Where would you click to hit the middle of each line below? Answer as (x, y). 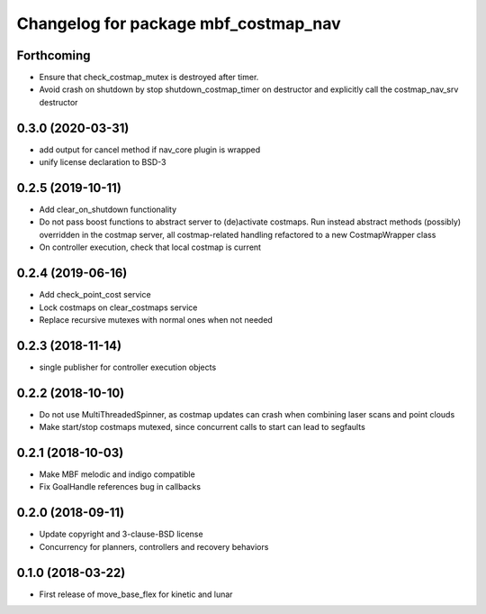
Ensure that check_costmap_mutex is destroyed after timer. (149, 78)
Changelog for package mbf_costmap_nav (179, 23)
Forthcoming (54, 55)
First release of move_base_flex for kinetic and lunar (136, 594)
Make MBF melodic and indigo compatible (117, 474)
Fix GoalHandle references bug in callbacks (120, 487)
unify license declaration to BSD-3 (103, 162)
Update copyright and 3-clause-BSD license (121, 534)
